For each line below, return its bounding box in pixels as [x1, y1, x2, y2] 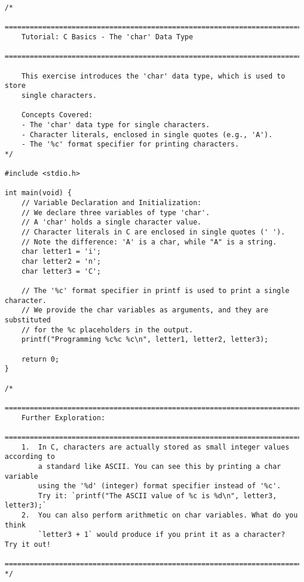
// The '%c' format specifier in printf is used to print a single [21, 287, 289, 295]
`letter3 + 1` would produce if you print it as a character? [38, 530, 285, 539]
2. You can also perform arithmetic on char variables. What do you [21, 511, 298, 520]
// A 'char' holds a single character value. [21, 218, 202, 227]
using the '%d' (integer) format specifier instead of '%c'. [38, 482, 281, 491]
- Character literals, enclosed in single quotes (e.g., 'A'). [21, 130, 273, 139]
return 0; [21, 355, 60, 363]
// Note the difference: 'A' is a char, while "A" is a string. [21, 237, 277, 246]
